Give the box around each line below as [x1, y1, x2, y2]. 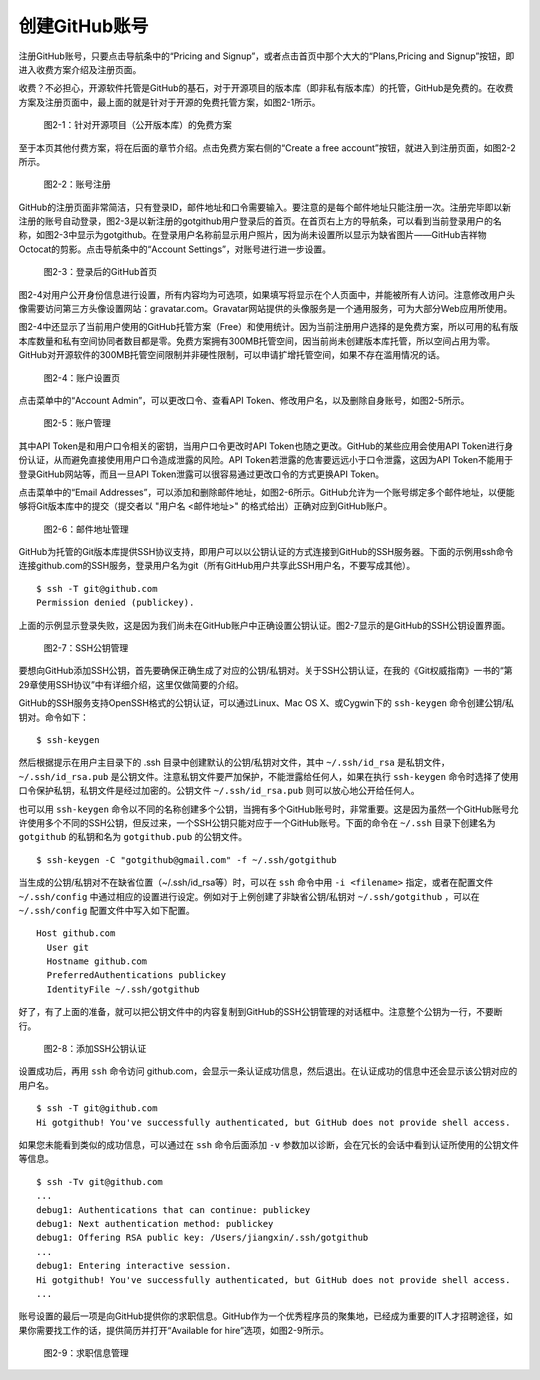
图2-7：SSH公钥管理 [43, 642, 129, 654]
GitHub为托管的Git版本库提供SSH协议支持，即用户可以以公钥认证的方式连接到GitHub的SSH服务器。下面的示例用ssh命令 [18, 546, 514, 558]
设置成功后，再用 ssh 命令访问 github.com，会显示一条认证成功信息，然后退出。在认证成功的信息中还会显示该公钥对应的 [18, 1065, 518, 1077]
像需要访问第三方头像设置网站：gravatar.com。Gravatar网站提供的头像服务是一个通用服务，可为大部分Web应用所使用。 [18, 303, 513, 315]
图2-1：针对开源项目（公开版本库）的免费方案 [43, 119, 232, 131]
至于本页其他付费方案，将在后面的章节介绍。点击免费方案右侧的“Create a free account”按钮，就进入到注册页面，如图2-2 [18, 141, 517, 154]
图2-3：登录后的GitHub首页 [43, 266, 158, 278]
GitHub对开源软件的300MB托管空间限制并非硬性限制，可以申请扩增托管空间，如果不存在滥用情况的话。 [18, 349, 445, 361]
